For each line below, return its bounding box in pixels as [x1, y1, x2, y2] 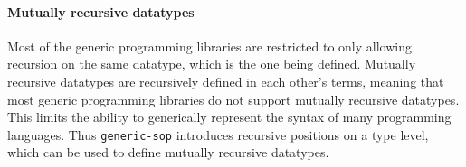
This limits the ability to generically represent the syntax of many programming [7, 107, 452, 126]
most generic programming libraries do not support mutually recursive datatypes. [7, 89, 460, 108]
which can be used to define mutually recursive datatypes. [7, 143, 329, 162]
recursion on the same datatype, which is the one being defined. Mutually [7, 54, 416, 73]
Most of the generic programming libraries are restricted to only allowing [7, 36, 412, 55]
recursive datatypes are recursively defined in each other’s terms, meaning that [7, 71, 444, 90]
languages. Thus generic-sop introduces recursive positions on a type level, [7, 125, 429, 144]
